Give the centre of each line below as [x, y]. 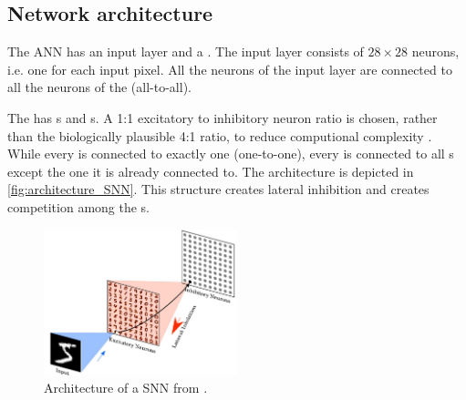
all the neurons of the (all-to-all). [99, 87]
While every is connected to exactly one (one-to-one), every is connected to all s [231, 154]
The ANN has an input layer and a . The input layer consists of [186, 51]
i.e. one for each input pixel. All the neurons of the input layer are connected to [230, 69]
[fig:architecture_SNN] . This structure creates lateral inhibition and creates [218, 189]
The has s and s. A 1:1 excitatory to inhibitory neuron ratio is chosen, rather [223, 117]
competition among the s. [79, 206]
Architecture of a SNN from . [126, 388]
